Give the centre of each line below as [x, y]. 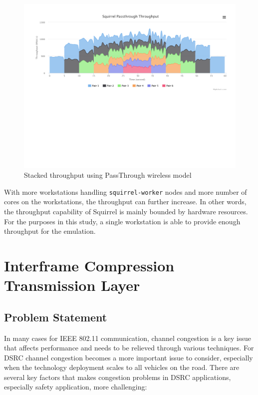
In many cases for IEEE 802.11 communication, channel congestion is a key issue [128, 338]
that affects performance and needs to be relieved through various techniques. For [129, 348]
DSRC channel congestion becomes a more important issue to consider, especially [129, 357]
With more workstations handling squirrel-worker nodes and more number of [126, 191]
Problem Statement [56, 317]
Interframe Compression [89, 265]
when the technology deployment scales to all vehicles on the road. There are [122, 367]
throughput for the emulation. [50, 231]
